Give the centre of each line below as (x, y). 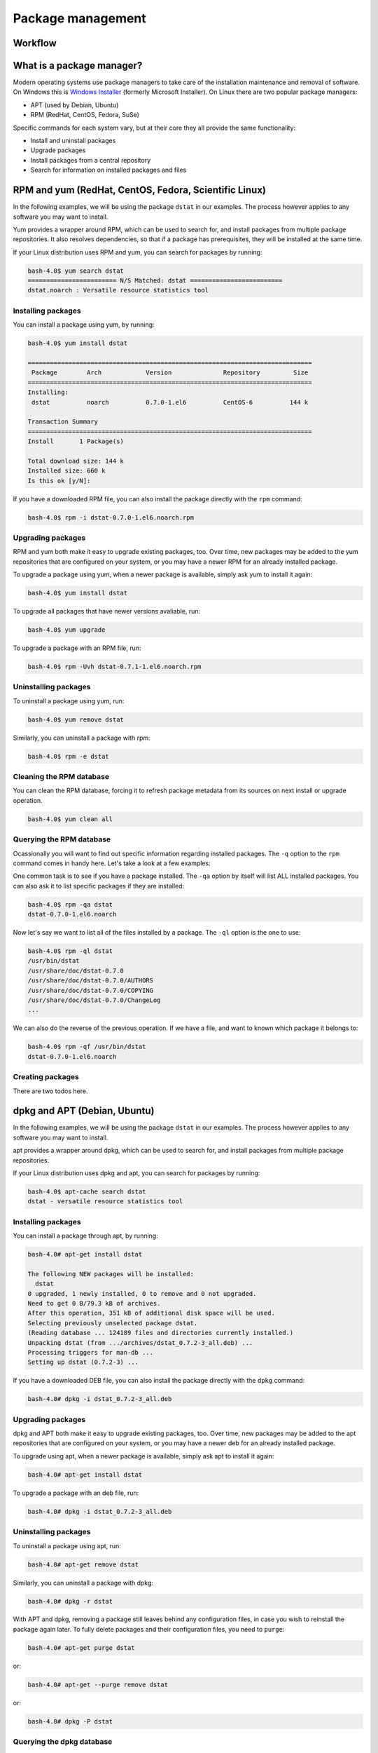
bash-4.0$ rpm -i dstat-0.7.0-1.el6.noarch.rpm (111, 517)
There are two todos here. (50, 1091)
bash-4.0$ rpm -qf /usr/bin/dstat (87, 1047)
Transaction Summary (63, 422)
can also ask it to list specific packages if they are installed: (99, 886)
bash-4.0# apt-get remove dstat (83, 1564)
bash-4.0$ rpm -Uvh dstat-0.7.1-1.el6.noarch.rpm (114, 667)
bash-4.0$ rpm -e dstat (69, 756)
